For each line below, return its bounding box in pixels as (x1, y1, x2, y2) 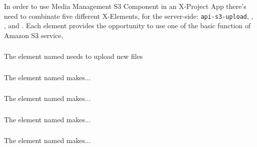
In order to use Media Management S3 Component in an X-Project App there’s (4, 1, 247, 11)
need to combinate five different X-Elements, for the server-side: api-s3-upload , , (4, 10, 254, 21)
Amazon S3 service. (4, 30, 64, 40)
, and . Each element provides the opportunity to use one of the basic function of (4, 20, 251, 31)
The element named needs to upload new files (4, 51, 143, 61)
